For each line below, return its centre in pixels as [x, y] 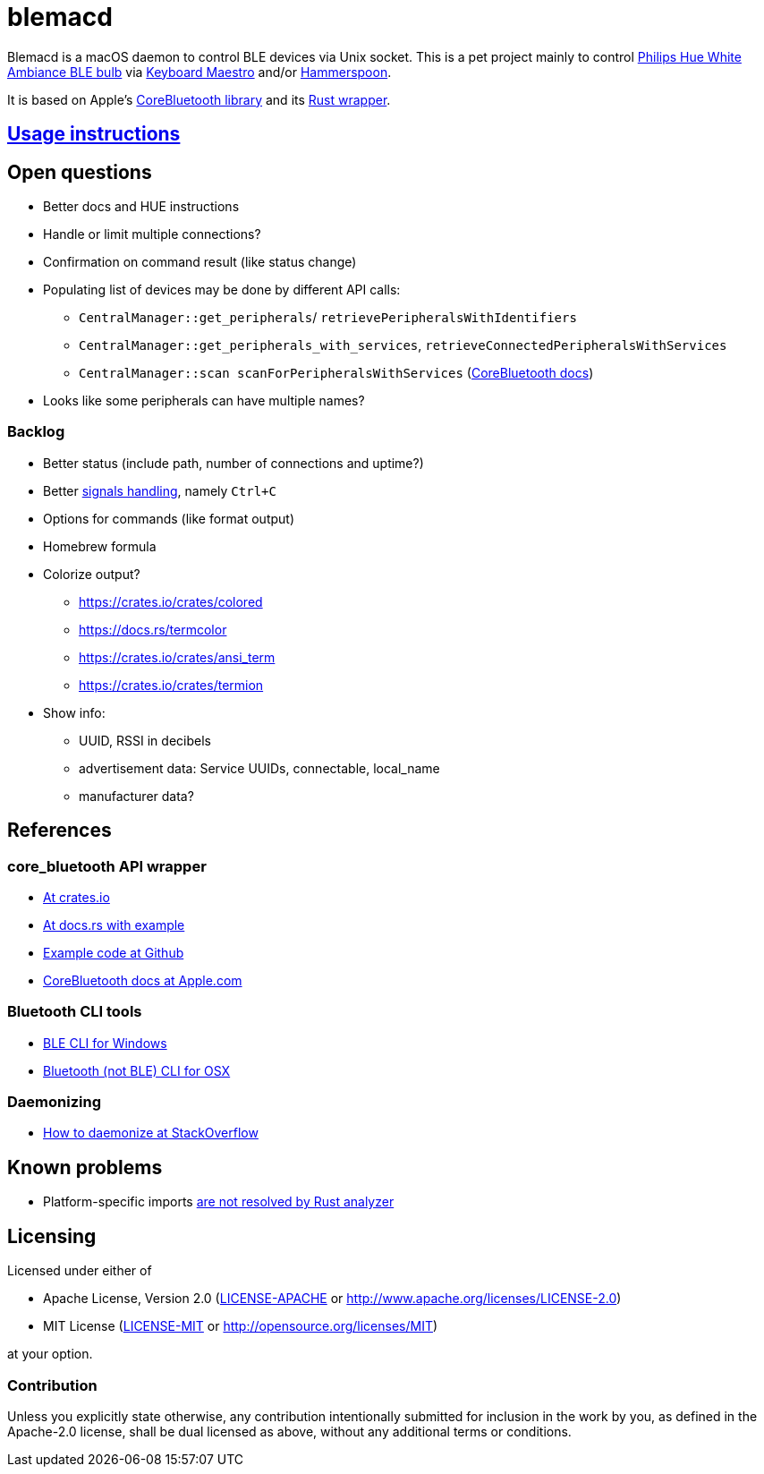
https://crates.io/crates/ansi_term [177, 657]
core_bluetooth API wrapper [107, 866]
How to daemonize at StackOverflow [151, 1133]
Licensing [52, 1236]
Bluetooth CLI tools [75, 1012]
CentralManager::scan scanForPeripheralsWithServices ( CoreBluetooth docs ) [336, 373]
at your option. [50, 1354]
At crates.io [76, 897]
